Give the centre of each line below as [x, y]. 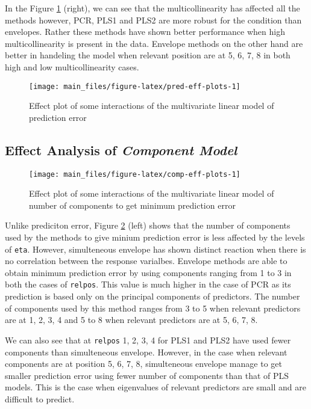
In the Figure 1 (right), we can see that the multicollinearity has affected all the [152, 8]
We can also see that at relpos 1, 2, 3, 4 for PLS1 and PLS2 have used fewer [148, 340]
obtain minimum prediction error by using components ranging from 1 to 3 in [148, 272]
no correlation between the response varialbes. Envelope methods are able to [146, 261]
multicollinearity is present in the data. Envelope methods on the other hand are [154, 43]
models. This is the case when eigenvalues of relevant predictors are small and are [155, 387]
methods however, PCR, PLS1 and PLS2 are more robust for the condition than [153, 20]
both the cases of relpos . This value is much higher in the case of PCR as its [148, 284]
